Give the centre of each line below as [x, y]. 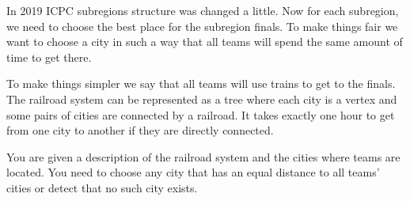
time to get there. [49, 57]
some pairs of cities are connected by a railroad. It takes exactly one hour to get [201, 114]
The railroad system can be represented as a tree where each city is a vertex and [202, 99]
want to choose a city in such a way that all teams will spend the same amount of [205, 42]
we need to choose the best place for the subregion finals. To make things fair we [202, 26]
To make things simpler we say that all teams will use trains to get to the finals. [201, 83]
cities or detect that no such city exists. [102, 187]
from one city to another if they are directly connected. [140, 130]
